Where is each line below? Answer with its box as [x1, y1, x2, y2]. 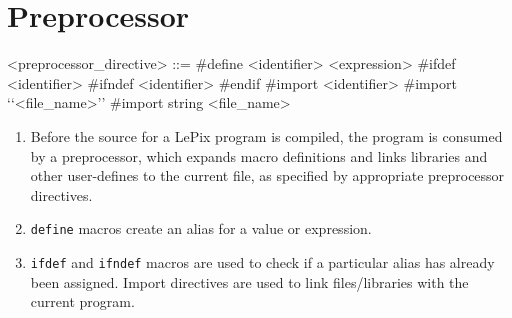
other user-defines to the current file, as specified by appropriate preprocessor [30, 165, 505, 186]
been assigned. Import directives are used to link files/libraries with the [30, 271, 469, 292]
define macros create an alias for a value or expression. [30, 218, 372, 239]
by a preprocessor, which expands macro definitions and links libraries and [30, 145, 488, 166]
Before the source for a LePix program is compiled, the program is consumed [30, 125, 503, 146]
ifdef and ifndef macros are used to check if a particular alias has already [30, 251, 495, 272]
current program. [30, 291, 135, 312]
